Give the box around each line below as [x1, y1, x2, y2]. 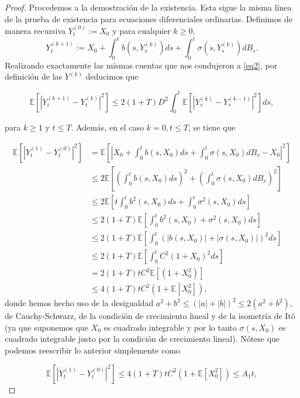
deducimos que [85, 70, 139, 83]
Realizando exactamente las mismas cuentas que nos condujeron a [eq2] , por [5, 59, 278, 71]
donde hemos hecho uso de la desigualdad [5, 297, 154, 309]
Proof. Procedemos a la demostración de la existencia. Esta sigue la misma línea [5, 1, 292, 13]
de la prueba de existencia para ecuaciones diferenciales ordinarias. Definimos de [5, 12, 292, 25]
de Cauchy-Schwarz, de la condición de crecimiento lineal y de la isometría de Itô [5, 310, 295, 322]
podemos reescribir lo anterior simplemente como [5, 344, 180, 356]
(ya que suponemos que [5, 321, 88, 333]
